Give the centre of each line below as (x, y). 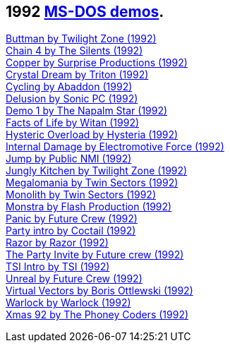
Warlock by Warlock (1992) (68, 303)
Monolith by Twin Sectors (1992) (81, 195)
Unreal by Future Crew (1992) (74, 279)
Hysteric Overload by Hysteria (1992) (92, 135)
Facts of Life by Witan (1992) (73, 123)
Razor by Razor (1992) (57, 243)
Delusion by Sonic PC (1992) (72, 99)
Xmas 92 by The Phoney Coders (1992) (97, 315)
